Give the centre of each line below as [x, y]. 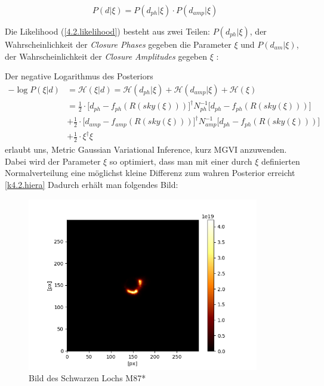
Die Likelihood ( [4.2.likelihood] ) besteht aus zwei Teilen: [107, 31]
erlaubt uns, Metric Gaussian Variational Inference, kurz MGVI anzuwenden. [146, 149]
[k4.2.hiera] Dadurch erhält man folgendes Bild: [92, 184]
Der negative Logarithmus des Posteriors [79, 76]
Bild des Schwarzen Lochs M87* [87, 378]
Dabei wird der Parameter [53, 161]
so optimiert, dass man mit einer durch [181, 161]
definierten [281, 161]
